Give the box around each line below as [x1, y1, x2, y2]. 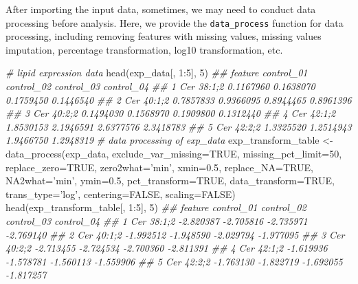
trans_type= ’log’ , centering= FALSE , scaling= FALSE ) [5, 186, 236, 201]
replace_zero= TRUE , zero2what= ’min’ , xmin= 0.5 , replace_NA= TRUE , [5, 160, 313, 174]
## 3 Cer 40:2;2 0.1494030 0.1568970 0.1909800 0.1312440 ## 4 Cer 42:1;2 [5, 106, 336, 120]
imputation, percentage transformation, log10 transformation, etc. [5, 42, 283, 56]
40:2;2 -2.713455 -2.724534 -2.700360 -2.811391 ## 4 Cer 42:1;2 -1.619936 [5, 241, 328, 255]
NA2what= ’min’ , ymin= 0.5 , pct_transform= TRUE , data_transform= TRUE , [5, 173, 335, 188]
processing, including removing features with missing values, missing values [5, 29, 322, 43]
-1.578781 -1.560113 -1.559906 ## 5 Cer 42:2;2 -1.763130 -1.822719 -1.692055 [5, 254, 343, 268]
